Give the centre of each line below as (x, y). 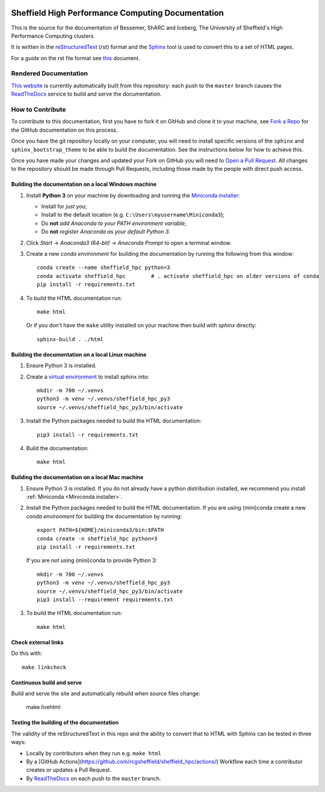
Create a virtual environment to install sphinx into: (88, 377)
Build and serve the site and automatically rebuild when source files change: (106, 693)
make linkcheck (44, 667)
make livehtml (43, 707)
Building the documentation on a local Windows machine (84, 184)
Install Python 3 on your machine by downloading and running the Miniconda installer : (133, 195)
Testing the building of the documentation (65, 723)
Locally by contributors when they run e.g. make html (94, 753)
